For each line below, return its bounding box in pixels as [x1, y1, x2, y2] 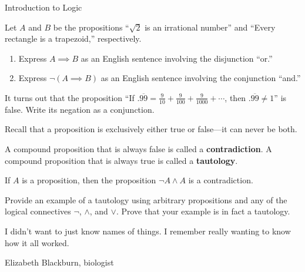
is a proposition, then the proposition [22, 174, 156, 186]
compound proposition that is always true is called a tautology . [5, 154, 238, 166]
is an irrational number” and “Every [145, 21, 276, 33]
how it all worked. [5, 236, 69, 249]
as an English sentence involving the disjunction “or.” [81, 52, 273, 64]
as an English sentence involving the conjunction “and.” [100, 72, 301, 84]
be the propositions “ [53, 21, 129, 33]
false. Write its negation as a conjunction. [5, 103, 155, 115]
